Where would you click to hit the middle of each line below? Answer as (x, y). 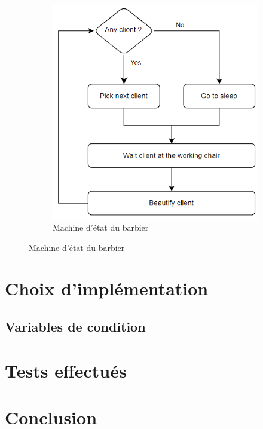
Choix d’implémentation (107, 288)
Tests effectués (66, 370)
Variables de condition (75, 327)
